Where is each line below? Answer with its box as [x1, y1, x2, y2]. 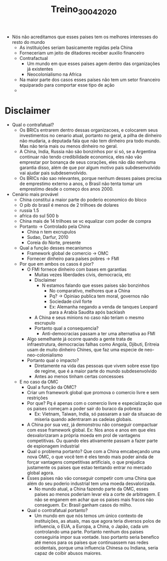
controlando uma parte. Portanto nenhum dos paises [34, 528, 144, 535]
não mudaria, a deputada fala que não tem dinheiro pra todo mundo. [19, 138, 161, 144]
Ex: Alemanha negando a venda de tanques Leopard [49, 303, 158, 309]
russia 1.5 [19, 207, 39, 213]
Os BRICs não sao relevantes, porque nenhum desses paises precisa [19, 175, 162, 181]
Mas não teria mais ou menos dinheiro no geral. [19, 143, 118, 149]
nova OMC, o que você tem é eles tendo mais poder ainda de [27, 454, 154, 460]
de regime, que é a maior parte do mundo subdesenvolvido [34, 368, 157, 374]
